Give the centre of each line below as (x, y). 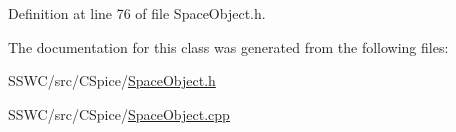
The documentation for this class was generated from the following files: (228, 46)
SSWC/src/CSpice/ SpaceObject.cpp (119, 113)
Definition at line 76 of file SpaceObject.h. (137, 13)
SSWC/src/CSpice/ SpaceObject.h (112, 80)
